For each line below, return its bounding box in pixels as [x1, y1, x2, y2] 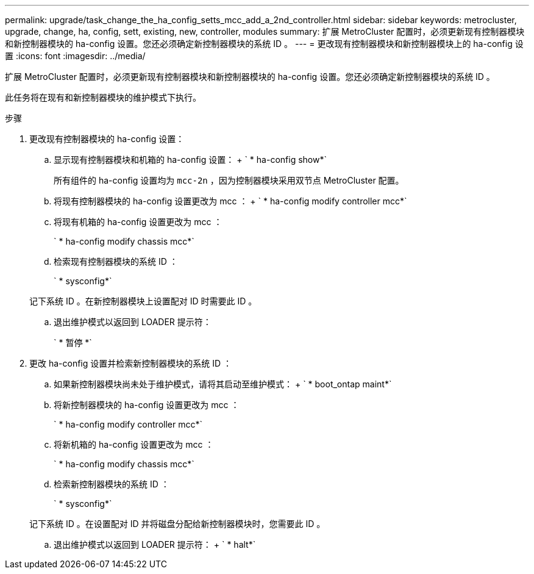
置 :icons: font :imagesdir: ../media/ [5, 51, 146, 61]
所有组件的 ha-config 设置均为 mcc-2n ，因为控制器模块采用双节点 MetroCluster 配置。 [54, 175, 404, 185]
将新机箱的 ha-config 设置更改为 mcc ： [54, 439, 214, 450]
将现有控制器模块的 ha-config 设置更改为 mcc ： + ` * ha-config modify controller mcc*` [54, 196, 407, 206]
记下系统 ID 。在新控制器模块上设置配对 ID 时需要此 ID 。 [29, 296, 257, 306]
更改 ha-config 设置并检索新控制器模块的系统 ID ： [29, 358, 232, 368]
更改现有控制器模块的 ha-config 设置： [29, 134, 185, 144]
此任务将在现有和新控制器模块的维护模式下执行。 [5, 92, 201, 102]
